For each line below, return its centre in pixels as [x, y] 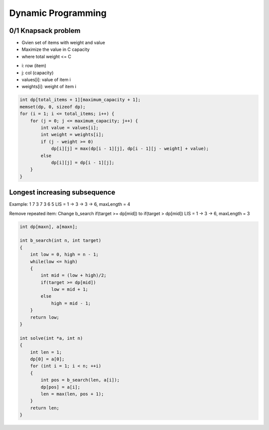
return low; [45, 317]
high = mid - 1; [71, 303]
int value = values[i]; [70, 128]
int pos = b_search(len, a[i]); [80, 380]
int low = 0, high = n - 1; [65, 255]
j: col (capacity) [38, 73]
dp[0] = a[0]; [47, 359]
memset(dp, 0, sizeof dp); [53, 107]
